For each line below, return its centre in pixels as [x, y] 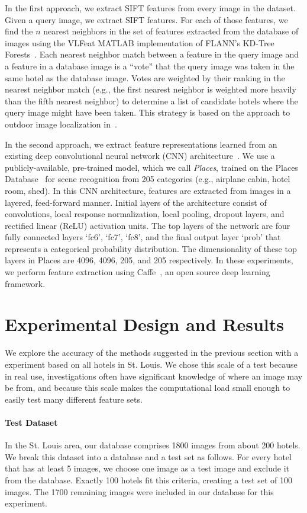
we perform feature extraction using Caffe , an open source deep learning [138, 272]
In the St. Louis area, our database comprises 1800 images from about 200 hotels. [153, 445]
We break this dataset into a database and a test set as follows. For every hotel [148, 456]
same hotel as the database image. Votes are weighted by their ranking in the [145, 77]
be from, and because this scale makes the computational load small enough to [148, 388]
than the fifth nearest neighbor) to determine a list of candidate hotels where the [151, 101]
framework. [25, 283]
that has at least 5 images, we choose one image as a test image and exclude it [147, 468]
